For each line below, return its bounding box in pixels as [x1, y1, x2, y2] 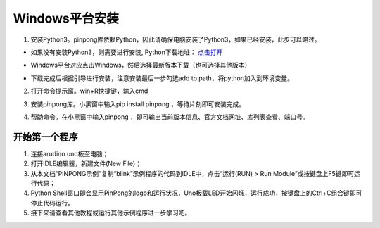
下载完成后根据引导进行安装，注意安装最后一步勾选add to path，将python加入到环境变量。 [30, 74, 294, 82]
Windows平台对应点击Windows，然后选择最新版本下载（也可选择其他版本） [30, 61, 251, 70]
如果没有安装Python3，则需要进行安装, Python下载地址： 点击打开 [30, 48, 223, 56]
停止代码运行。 [30, 198, 74, 207]
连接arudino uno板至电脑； [30, 149, 109, 158]
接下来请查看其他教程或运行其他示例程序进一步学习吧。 [30, 208, 191, 217]
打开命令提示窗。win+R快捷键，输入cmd [30, 87, 148, 95]
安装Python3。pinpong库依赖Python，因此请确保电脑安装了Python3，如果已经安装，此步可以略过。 [30, 35, 321, 44]
